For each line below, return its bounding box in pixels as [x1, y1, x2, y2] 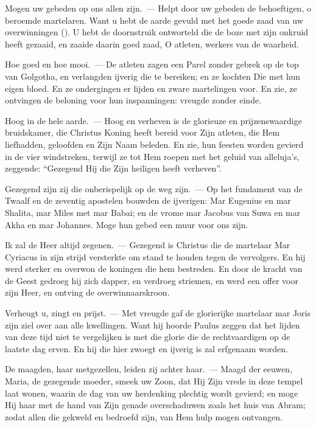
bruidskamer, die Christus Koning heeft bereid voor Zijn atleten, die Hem [5, 126, 280, 139]
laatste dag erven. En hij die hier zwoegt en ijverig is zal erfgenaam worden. [5, 342, 288, 355]
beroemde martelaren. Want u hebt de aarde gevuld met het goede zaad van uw [5, 13, 303, 26]
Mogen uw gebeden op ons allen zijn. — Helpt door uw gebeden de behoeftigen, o [5, 2, 311, 14]
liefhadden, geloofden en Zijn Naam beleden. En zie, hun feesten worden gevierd [5, 137, 304, 150]
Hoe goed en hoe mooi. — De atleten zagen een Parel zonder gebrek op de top [5, 58, 299, 71]
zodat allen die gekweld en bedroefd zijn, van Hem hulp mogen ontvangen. [5, 410, 283, 423]
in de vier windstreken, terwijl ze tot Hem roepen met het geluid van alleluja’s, [5, 150, 300, 162]
